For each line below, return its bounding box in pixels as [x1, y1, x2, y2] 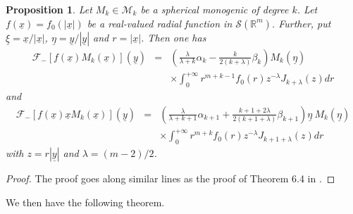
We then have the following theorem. [6, 194, 165, 209]
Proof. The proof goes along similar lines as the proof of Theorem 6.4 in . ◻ [6, 170, 335, 185]
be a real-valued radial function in [87, 15, 233, 30]
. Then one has [141, 30, 206, 44]
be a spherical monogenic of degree [140, 2, 289, 16]
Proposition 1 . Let [6, 2, 92, 16]
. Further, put [271, 15, 331, 30]
